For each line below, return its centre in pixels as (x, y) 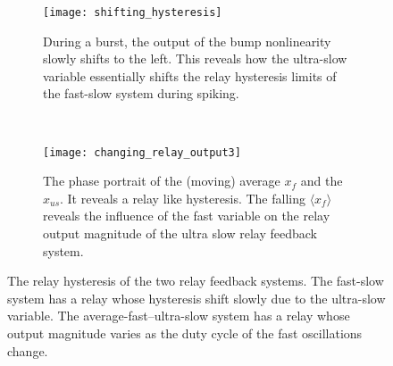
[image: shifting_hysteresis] (133, 12)
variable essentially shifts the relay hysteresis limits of (190, 75)
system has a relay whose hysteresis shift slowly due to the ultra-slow (196, 298)
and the (322, 181)
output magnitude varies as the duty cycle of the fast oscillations (185, 333)
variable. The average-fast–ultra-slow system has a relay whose (179, 316)
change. (28, 350)
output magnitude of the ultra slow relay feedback (180, 233)
